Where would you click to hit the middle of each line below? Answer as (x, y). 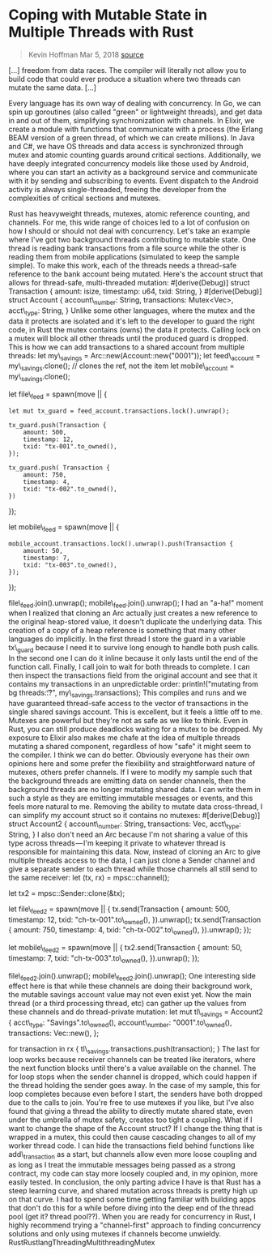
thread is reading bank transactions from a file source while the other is (127, 248)
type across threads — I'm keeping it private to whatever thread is (117, 843)
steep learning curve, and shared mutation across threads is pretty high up (133, 1190)
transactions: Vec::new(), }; (54, 1033)
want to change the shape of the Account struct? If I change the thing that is (136, 1128)
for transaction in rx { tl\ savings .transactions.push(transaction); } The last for (134, 1050)
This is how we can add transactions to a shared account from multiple (127, 347)
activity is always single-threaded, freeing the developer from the (117, 189)
